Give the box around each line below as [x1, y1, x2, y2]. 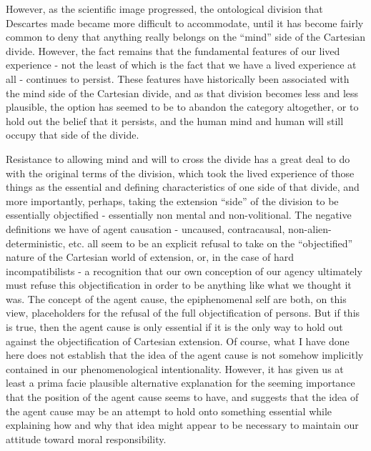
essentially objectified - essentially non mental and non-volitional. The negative [6, 207, 352, 222]
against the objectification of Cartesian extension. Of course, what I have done [6, 333, 350, 348]
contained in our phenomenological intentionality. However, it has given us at [6, 361, 344, 376]
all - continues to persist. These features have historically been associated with [6, 71, 350, 86]
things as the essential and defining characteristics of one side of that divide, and [6, 179, 360, 194]
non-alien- [288, 221, 332, 236]
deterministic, [6, 235, 66, 250]
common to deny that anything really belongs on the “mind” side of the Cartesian [6, 29, 366, 44]
